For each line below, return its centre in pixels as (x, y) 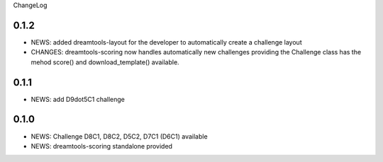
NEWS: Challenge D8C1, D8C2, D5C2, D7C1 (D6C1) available (120, 136)
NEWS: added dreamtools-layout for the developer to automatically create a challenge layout (166, 42)
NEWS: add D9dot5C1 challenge (78, 99)
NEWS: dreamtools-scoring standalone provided (102, 146)
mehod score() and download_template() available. (105, 62)
